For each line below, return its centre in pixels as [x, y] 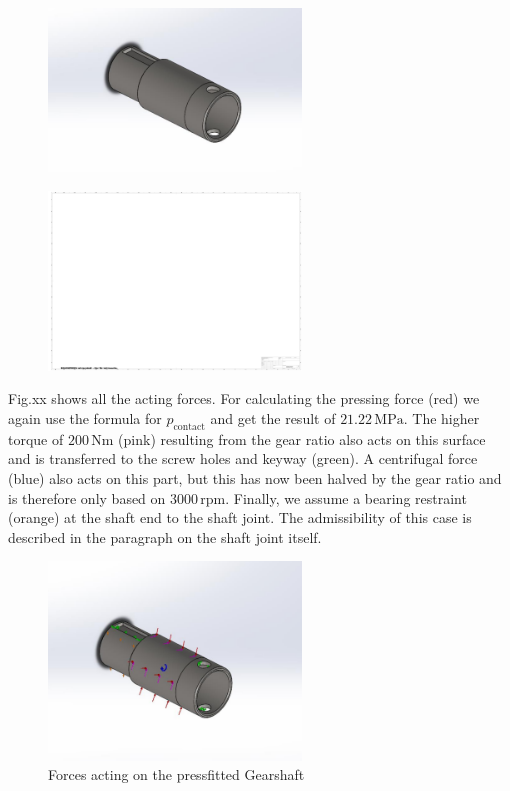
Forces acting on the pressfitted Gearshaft [176, 774]
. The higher [441, 417]
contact [189, 426]
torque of [36, 438]
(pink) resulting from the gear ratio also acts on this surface [302, 438]
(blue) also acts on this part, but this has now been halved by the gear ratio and [255, 477]
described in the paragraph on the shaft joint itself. [165, 536]
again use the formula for [85, 417]
